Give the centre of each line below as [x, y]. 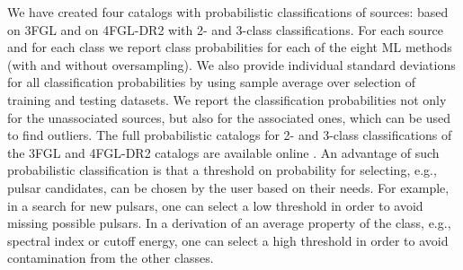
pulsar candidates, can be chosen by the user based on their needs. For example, [228, 187]
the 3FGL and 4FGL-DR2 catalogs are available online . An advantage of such [223, 152]
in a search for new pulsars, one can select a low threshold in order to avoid [215, 205]
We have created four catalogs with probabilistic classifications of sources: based [228, 12]
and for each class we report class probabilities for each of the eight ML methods [230, 47]
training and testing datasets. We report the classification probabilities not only [227, 99]
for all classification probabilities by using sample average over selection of [212, 82]
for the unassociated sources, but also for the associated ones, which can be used [229, 117]
